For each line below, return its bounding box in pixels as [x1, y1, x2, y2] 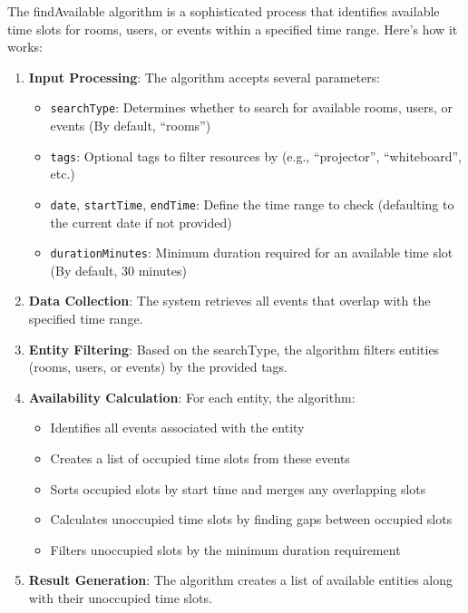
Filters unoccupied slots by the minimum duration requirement [50, 540, 401, 559]
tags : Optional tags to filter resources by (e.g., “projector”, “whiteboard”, [50, 146, 462, 165]
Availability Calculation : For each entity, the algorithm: [28, 387, 356, 406]
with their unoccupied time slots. [28, 588, 212, 607]
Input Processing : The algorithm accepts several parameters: [28, 67, 381, 86]
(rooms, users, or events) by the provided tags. [28, 357, 288, 376]
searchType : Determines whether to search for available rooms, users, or [50, 98, 453, 117]
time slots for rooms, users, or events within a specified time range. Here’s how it [7, 19, 458, 38]
